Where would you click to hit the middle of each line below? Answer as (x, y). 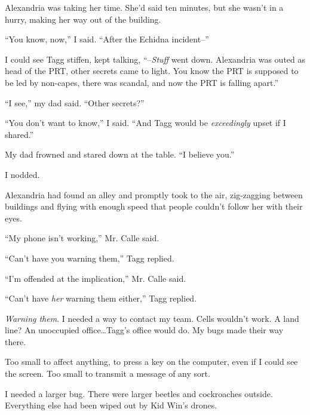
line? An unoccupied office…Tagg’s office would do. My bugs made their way (144, 330)
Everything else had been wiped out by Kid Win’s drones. (111, 405)
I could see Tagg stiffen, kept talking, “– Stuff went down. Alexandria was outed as (155, 59)
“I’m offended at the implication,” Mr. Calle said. (96, 278)
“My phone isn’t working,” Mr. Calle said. (82, 238)
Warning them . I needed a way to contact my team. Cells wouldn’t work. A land (152, 318)
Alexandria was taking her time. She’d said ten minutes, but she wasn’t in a (144, 7)
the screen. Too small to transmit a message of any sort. (108, 373)
